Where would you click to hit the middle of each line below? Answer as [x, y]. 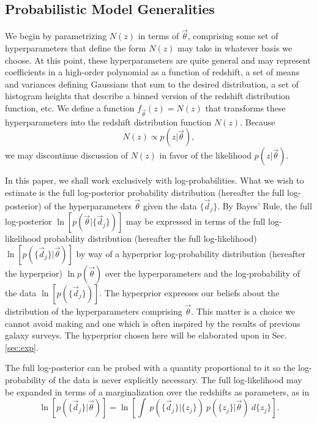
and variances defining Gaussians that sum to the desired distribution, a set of [152, 84]
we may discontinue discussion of [66, 155]
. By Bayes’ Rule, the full [265, 205]
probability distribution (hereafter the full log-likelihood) [150, 238]
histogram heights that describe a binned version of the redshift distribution [147, 96]
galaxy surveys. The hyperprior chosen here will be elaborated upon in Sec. [146, 335]
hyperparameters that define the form [76, 48]
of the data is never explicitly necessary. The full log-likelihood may [175, 379]
